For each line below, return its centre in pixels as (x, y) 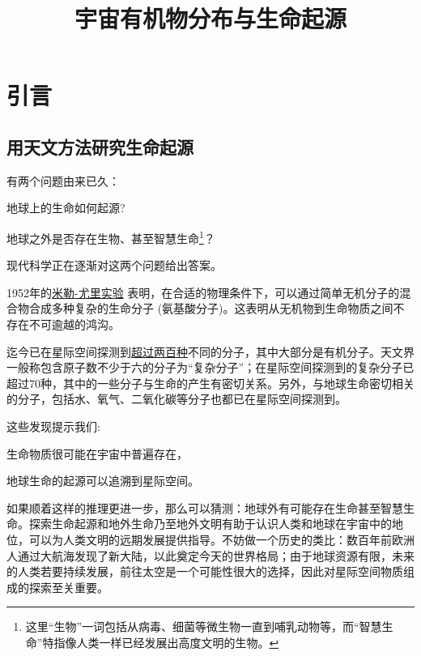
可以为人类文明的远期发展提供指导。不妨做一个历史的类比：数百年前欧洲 (221, 539)
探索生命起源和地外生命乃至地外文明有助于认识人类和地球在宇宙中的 (210, 524)
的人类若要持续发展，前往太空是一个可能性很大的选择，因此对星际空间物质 (205, 571)
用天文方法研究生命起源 (100, 146)
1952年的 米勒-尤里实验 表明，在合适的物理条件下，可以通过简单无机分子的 (203, 292)
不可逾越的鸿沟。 (74, 324)
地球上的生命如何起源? (66, 208)
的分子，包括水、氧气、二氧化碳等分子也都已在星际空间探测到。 (176, 399)
